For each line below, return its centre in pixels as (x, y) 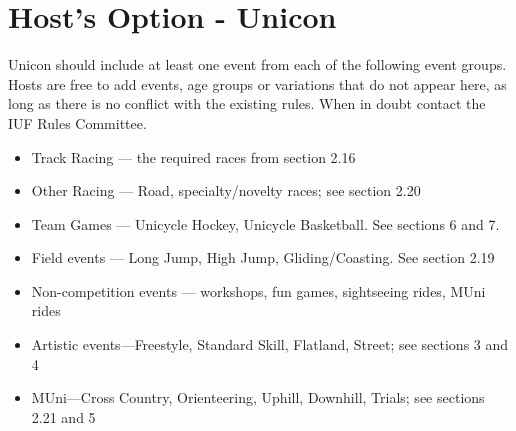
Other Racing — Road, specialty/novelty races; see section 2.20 (226, 190)
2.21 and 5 (63, 416)
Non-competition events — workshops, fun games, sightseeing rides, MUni (258, 290)
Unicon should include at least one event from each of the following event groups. (257, 64)
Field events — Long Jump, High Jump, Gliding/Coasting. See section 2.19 (263, 257)
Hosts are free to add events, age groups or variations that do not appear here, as (257, 83)
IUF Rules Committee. (77, 122)
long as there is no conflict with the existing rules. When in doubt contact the (247, 103)
